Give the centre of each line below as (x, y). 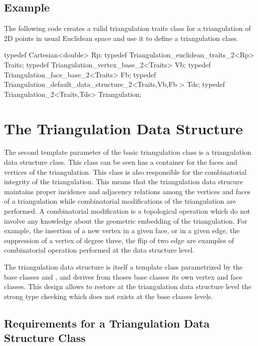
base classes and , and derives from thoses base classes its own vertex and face (123, 276)
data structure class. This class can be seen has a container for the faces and (121, 162)
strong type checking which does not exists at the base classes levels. (109, 296)
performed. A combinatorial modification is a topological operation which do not (127, 211)
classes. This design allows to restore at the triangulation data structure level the (128, 286)
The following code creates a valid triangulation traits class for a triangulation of (128, 28)
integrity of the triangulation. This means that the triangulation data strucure (124, 181)
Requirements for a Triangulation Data (107, 323)
